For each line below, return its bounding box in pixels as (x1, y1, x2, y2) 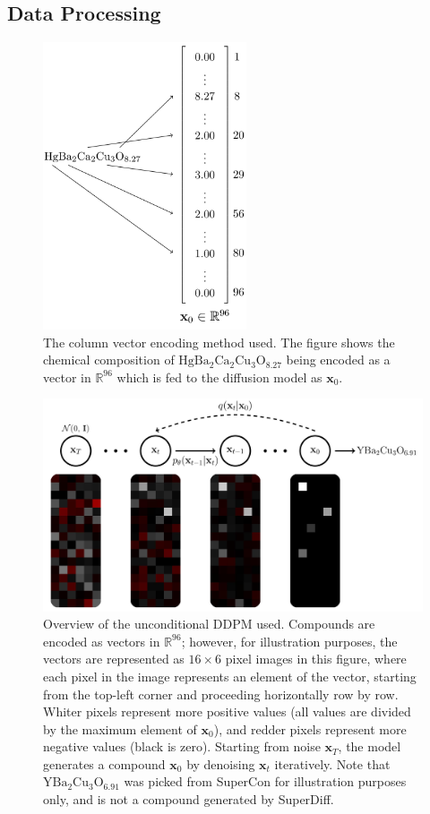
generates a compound (43, 754, 166, 773)
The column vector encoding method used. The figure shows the (43, 332, 395, 351)
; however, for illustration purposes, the (181, 631, 398, 650)
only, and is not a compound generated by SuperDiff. (43, 790, 334, 809)
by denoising (186, 754, 255, 773)
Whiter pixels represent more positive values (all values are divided (43, 702, 411, 721)
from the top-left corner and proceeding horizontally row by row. (43, 684, 399, 703)
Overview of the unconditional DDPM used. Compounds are (43, 614, 375, 633)
